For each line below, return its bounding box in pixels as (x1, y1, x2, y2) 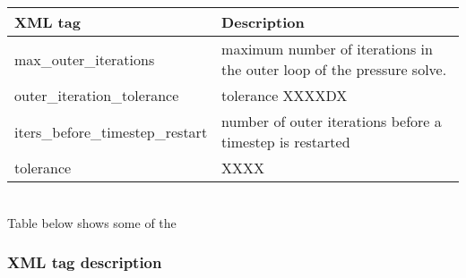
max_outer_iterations (14, 48, 155, 70)
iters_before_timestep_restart (14, 121, 208, 142)
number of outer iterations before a (221, 111, 442, 131)
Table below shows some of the (7, 213, 177, 232)
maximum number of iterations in (221, 38, 433, 59)
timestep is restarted (221, 131, 350, 152)
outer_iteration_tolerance (14, 85, 179, 105)
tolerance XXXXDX (221, 85, 348, 105)
